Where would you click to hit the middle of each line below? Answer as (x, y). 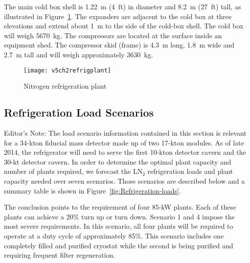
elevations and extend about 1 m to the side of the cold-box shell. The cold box (124, 26)
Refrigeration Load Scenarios (79, 112)
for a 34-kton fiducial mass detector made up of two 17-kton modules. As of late (124, 142)
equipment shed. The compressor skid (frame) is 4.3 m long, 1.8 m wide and (119, 45)
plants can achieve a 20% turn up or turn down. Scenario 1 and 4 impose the (119, 216)
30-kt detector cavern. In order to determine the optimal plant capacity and (118, 161)
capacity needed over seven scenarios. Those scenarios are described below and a (125, 180)
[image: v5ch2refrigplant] (67, 70)
